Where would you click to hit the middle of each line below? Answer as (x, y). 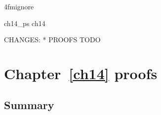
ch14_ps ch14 (25, 23)
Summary (29, 104)
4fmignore (19, 6)
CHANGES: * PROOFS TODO (52, 40)
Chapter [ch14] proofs (81, 73)
